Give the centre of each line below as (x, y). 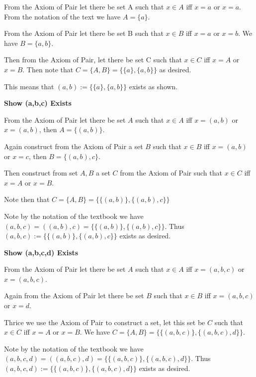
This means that (29, 86)
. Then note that (48, 69)
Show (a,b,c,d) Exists (41, 252)
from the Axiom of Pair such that (171, 173)
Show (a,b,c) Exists (38, 103)
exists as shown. (153, 86)
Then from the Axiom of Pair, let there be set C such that (93, 60)
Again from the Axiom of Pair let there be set (74, 295)
